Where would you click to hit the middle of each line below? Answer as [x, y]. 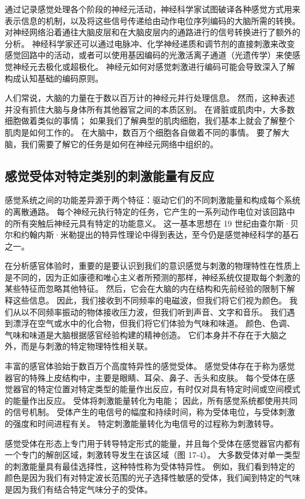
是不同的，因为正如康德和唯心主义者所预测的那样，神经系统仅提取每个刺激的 [152, 277]
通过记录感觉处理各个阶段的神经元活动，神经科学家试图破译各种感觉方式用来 [152, 9]
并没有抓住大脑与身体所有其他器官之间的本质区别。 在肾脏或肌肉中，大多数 [150, 109]
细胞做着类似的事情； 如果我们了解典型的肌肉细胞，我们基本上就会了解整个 [150, 121]
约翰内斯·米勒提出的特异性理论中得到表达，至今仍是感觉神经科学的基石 [160, 235]
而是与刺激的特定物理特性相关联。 [87, 346]
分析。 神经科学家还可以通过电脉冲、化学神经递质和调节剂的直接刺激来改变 [150, 43]
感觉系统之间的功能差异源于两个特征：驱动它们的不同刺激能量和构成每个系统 [152, 200]
